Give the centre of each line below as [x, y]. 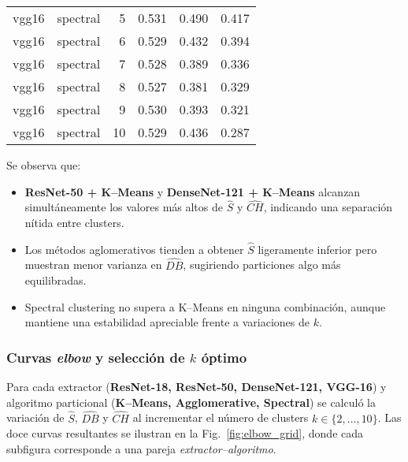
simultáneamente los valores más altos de [124, 207]
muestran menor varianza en [93, 265]
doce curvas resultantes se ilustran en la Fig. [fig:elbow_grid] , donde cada [185, 433]
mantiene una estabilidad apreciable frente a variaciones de [167, 322]
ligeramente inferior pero [317, 249]
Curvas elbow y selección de [96, 357]
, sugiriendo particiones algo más [262, 265]
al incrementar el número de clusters [221, 417]
